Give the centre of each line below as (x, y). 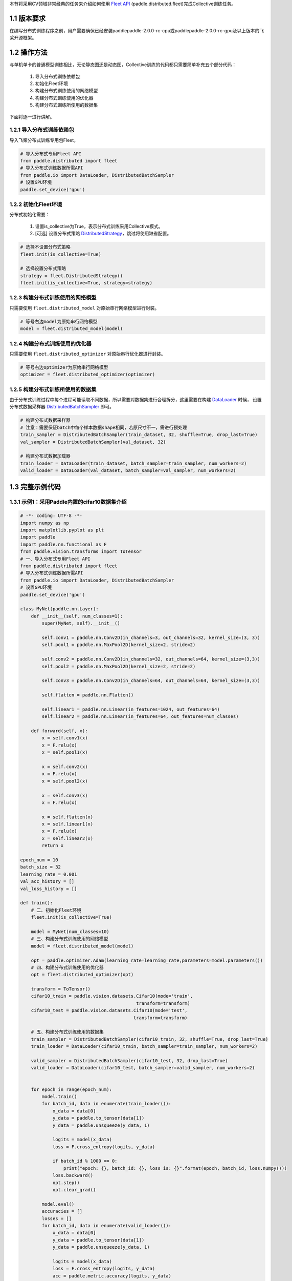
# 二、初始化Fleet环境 (56, 910)
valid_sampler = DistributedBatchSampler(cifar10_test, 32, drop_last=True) (129, 1060)
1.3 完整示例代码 (35, 487)
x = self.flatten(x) (68, 817)
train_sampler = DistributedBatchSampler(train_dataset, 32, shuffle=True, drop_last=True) (139, 435)
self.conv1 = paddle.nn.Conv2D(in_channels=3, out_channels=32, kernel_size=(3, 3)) (151, 637)
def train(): (37, 903)
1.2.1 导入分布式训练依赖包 (42, 130)
